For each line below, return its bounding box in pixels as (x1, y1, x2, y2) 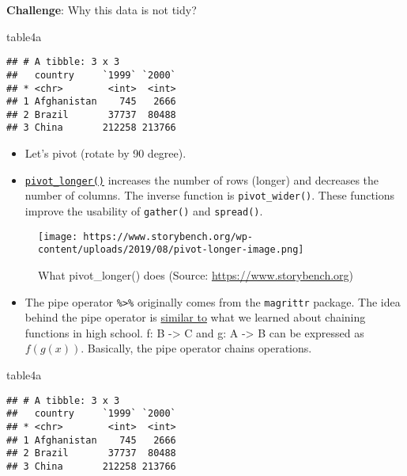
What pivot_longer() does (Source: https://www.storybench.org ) (38, 267, 354, 283)
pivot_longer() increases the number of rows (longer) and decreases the (24, 171, 379, 188)
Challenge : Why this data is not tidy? (6, 2, 197, 17)
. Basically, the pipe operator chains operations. (81, 340, 312, 356)
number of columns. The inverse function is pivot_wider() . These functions (24, 187, 395, 204)
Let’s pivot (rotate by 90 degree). (24, 145, 187, 162)
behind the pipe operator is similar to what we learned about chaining (24, 309, 366, 326)
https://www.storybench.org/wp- (83, 230, 254, 242)
